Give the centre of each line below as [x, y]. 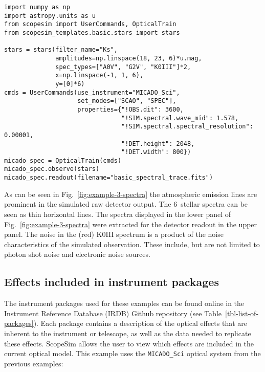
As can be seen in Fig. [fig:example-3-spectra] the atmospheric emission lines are [131, 194]
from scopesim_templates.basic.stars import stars [92, 32]
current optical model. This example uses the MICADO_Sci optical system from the [132, 353]
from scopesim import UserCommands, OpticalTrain [90, 24]
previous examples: [34, 363]
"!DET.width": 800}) [156, 152]
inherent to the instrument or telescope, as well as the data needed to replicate [128, 333]
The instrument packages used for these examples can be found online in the [124, 303]
